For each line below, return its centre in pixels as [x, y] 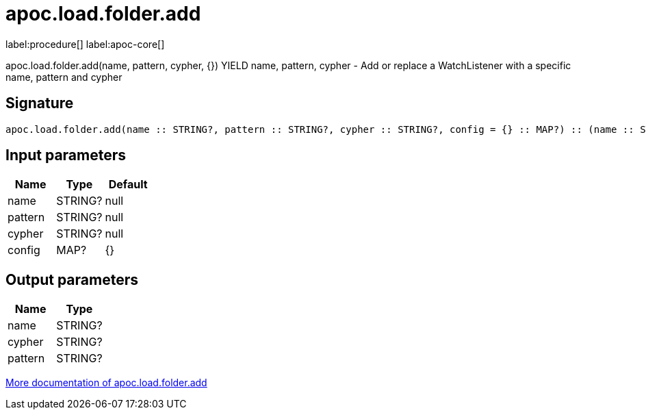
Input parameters [66, 155]
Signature [40, 103]
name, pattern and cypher [64, 77]
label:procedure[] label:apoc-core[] [85, 44]
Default [128, 185]
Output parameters [72, 279]
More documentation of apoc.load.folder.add [106, 383]
